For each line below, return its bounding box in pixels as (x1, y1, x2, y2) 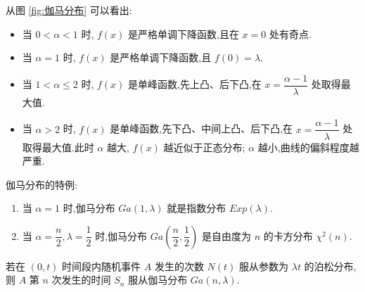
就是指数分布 (167, 201, 226, 215)
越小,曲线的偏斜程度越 (257, 139, 359, 154)
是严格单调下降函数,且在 (127, 26, 239, 41)
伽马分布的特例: (6, 177, 77, 191)
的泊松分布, (304, 258, 357, 273)
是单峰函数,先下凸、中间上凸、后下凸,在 (110, 121, 293, 136)
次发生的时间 (51, 272, 111, 287)
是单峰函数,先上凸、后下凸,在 (127, 77, 262, 91)
